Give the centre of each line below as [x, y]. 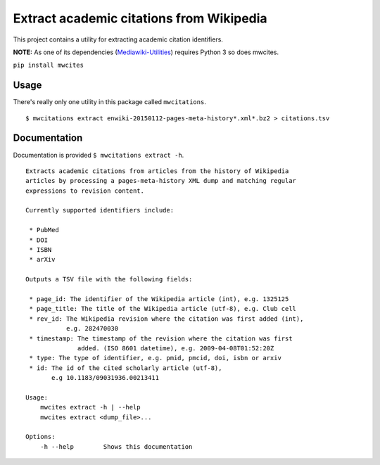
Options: [40, 437]
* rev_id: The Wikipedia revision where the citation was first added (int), [166, 319]
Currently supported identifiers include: [100, 210]
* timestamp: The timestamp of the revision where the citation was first [161, 338]
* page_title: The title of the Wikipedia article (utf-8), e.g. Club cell [163, 309]
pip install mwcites [49, 65]
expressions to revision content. [85, 191]
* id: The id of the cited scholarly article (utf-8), [126, 368]
